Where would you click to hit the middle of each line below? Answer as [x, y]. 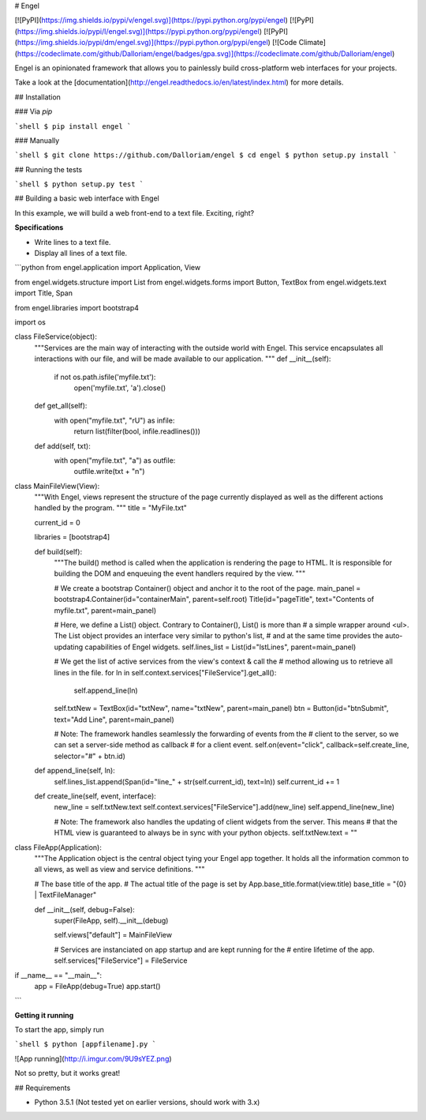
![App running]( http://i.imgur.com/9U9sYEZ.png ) [93, 1058]
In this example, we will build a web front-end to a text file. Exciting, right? [135, 212]
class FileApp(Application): [58, 847]
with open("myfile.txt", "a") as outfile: [115, 460]
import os [30, 322]
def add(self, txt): [62, 445]
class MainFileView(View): [57, 486]
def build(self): [58, 551]
